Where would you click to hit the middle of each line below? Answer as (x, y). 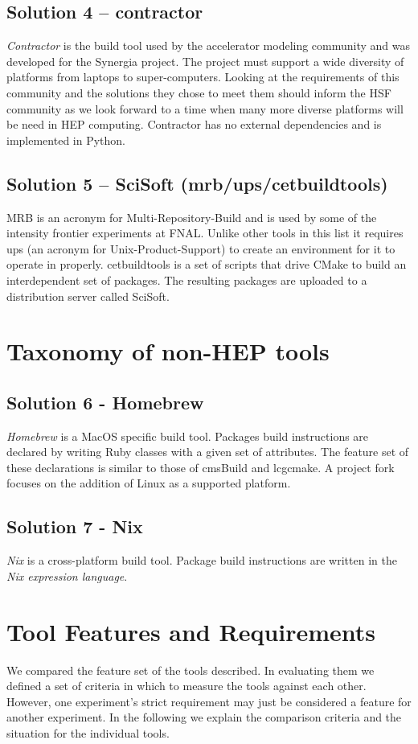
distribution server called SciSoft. (88, 296)
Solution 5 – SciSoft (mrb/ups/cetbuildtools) (197, 183)
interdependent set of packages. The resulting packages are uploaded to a (187, 280)
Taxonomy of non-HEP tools (168, 351)
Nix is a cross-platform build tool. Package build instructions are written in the (202, 560)
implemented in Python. (66, 140)
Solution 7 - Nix (75, 526)
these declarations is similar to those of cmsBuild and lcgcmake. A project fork (201, 467)
